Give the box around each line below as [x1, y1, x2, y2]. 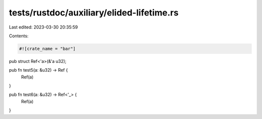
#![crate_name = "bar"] [19, 46, 76, 51]
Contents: [9, 33, 29, 39]
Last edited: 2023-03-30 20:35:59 [9, 24, 78, 30]
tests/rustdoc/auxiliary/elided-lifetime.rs [9, 7, 179, 18]
